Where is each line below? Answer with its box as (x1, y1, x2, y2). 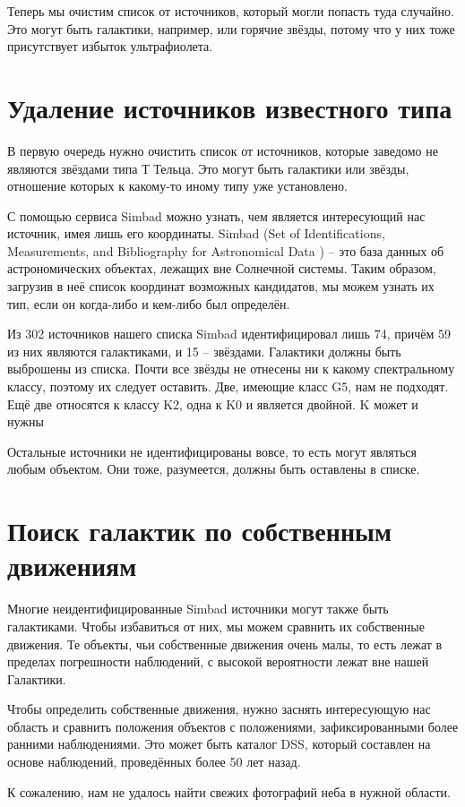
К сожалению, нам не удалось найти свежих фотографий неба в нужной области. (7, 782, 451, 801)
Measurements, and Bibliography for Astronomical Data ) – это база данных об (7, 241, 444, 260)
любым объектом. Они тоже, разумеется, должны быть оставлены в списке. (7, 459, 420, 478)
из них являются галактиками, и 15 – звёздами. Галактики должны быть (7, 341, 401, 360)
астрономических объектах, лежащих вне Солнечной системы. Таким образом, (7, 259, 436, 278)
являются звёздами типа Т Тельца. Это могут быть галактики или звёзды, (7, 159, 409, 177)
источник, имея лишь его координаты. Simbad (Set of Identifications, (7, 224, 385, 243)
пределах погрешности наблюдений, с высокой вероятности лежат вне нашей (7, 652, 429, 671)
